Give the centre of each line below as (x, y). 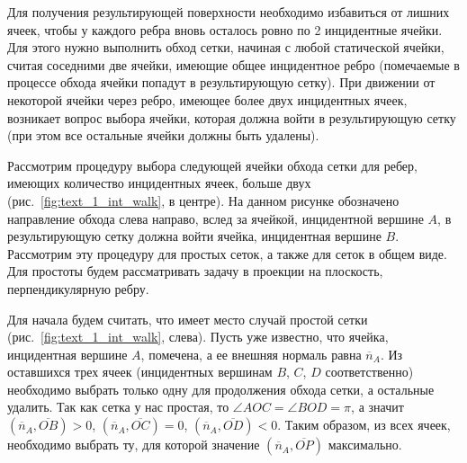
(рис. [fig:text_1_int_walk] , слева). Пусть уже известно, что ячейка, (198, 337)
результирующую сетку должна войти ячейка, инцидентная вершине (194, 236)
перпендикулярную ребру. (78, 288)
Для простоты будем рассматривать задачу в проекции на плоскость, (195, 271)
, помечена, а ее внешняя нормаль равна (251, 354)
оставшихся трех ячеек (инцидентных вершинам (140, 372)
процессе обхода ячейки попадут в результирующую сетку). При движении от (221, 82)
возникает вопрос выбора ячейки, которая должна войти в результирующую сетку (232, 117)
